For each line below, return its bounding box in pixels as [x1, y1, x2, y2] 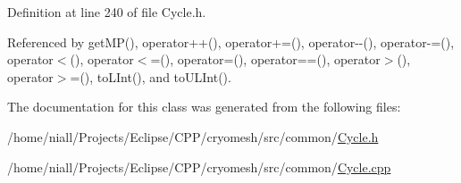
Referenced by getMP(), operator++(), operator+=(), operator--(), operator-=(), [7, 32, 455, 51]
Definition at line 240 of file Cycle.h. [7, 3, 206, 21]
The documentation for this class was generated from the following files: [7, 97, 401, 116]
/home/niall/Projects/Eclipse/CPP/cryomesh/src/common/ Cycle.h [7, 127, 379, 146]
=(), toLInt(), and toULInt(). [70, 67, 231, 86]
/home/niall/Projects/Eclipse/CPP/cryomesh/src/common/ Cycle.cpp [7, 157, 391, 176]
